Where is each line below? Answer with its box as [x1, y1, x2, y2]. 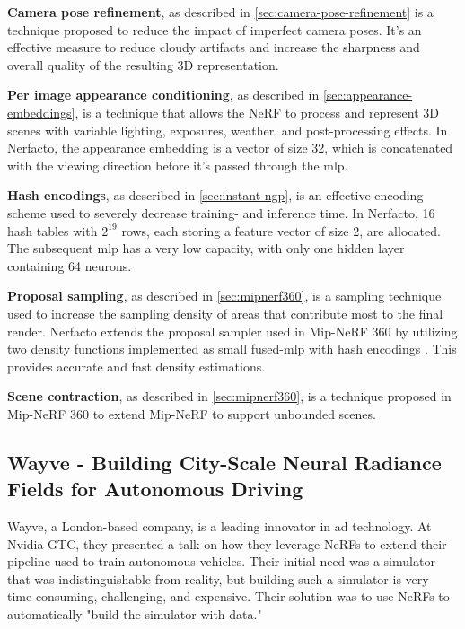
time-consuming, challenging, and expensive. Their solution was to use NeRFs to [7, 587, 450, 606]
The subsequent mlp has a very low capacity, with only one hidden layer [7, 239, 405, 258]
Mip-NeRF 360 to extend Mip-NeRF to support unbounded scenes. [7, 404, 376, 423]
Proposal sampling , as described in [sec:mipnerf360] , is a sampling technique [7, 286, 442, 305]
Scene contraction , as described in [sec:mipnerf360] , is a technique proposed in [7, 387, 452, 406]
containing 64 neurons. [7, 256, 132, 275]
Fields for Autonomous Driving [7, 475, 303, 502]
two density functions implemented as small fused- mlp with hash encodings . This [7, 339, 457, 358]
